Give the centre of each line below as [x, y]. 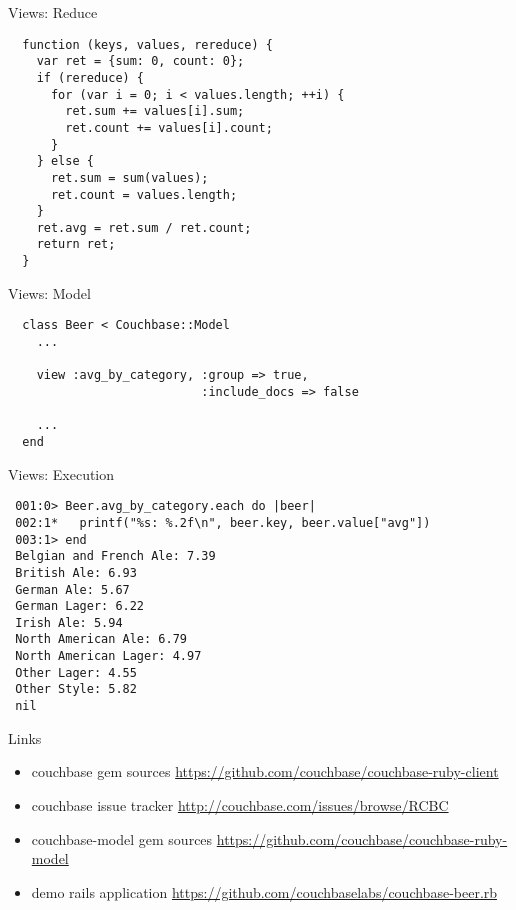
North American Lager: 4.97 [108, 656]
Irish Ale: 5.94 [69, 622]
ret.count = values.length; [144, 194]
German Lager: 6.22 [80, 606]
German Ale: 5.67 [72, 589]
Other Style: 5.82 [76, 689]
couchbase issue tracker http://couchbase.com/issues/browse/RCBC [240, 804]
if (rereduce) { [90, 77]
